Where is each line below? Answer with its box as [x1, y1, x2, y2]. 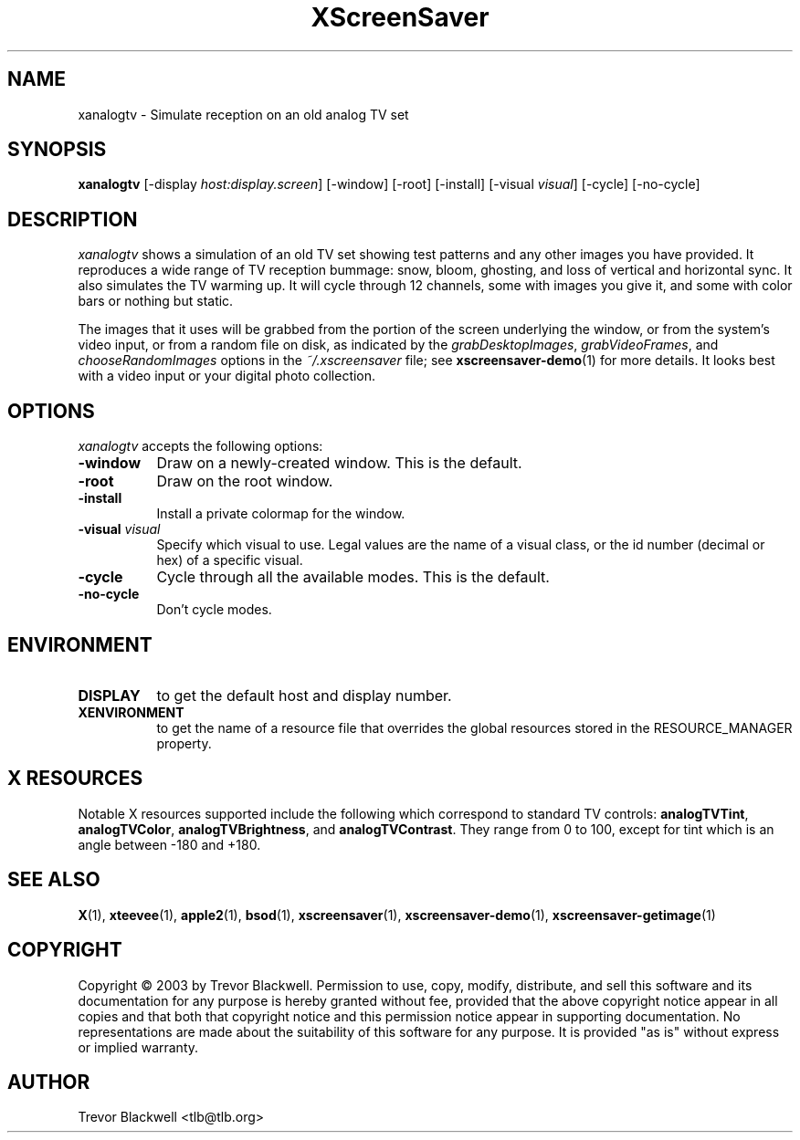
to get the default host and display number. [156, 685, 452, 705]
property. [156, 735, 212, 751]
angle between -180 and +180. [78, 836, 261, 852]
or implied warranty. [78, 1039, 199, 1055]
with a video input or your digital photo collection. [78, 368, 376, 384]
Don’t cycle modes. [156, 601, 272, 618]
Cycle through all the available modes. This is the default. [156, 568, 550, 587]
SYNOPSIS [7, 138, 107, 162]
